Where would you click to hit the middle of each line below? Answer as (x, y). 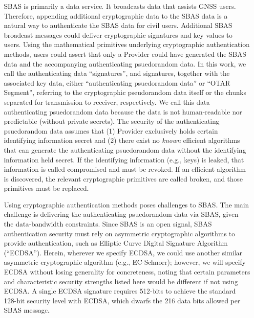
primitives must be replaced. (46, 188)
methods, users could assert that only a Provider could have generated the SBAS (125, 54)
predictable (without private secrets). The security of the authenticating (112, 121)
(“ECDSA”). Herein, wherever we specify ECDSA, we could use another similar (123, 252)
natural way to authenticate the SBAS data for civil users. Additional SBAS (118, 25)
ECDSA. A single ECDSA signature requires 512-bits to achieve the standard (120, 291)
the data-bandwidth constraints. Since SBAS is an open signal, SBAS (108, 224)
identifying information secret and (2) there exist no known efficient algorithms (122, 140)
